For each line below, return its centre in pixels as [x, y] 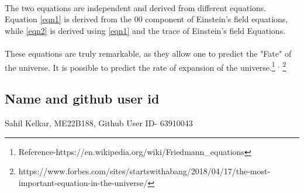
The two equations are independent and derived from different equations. [136, 7]
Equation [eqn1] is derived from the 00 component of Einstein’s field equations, [146, 19]
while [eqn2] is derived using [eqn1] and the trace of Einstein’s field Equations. [145, 30]
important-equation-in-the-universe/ [83, 182]
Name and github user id [82, 99]
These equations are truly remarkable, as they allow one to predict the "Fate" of [148, 53]
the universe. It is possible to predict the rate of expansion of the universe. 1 [140, 66]
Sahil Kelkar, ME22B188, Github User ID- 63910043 [99, 123]
